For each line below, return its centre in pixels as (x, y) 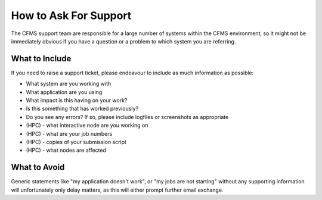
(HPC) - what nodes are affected (66, 150)
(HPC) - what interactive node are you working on (87, 126)
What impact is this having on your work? (77, 101)
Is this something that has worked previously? (82, 109)
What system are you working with (69, 84)
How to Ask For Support (71, 15)
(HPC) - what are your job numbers (69, 133)
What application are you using (64, 92)
